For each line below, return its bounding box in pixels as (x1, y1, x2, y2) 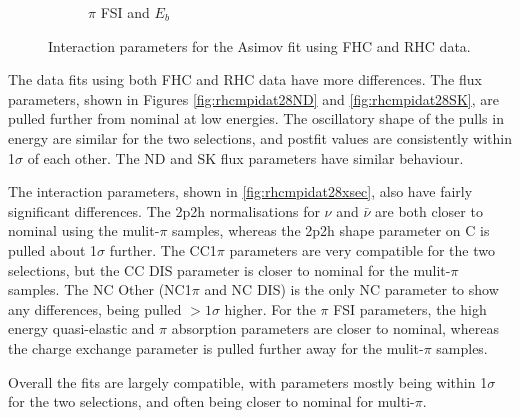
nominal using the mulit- (8, 220, 160, 241)
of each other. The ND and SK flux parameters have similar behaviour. (27, 147, 464, 168)
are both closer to (375, 200, 483, 221)
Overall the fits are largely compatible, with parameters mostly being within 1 (8, 371, 488, 392)
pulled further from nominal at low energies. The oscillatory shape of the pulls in (8, 108, 504, 129)
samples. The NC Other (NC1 (8, 279, 192, 300)
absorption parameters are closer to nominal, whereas (171, 318, 499, 339)
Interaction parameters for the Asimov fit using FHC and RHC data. (48, 35, 471, 56)
